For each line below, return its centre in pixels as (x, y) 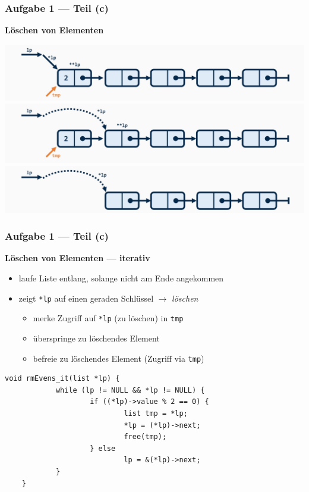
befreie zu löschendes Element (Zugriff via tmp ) (119, 358)
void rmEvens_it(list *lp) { (62, 379)
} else (103, 448)
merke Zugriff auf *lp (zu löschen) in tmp (108, 318)
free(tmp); (145, 437)
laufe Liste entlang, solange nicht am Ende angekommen (121, 278)
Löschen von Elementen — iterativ (78, 258)
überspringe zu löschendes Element (96, 338)
